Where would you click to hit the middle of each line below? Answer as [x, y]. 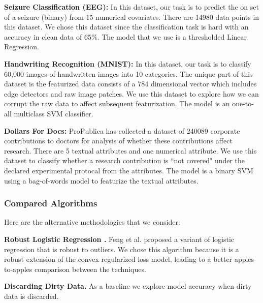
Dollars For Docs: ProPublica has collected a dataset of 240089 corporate [122, 130]
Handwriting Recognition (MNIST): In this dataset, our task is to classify [128, 63]
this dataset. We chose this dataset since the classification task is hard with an [126, 27]
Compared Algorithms [51, 203]
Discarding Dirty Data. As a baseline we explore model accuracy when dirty [128, 286]
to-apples [18, 269]
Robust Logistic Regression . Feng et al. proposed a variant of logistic [119, 239]
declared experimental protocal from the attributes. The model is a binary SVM [129, 170]
